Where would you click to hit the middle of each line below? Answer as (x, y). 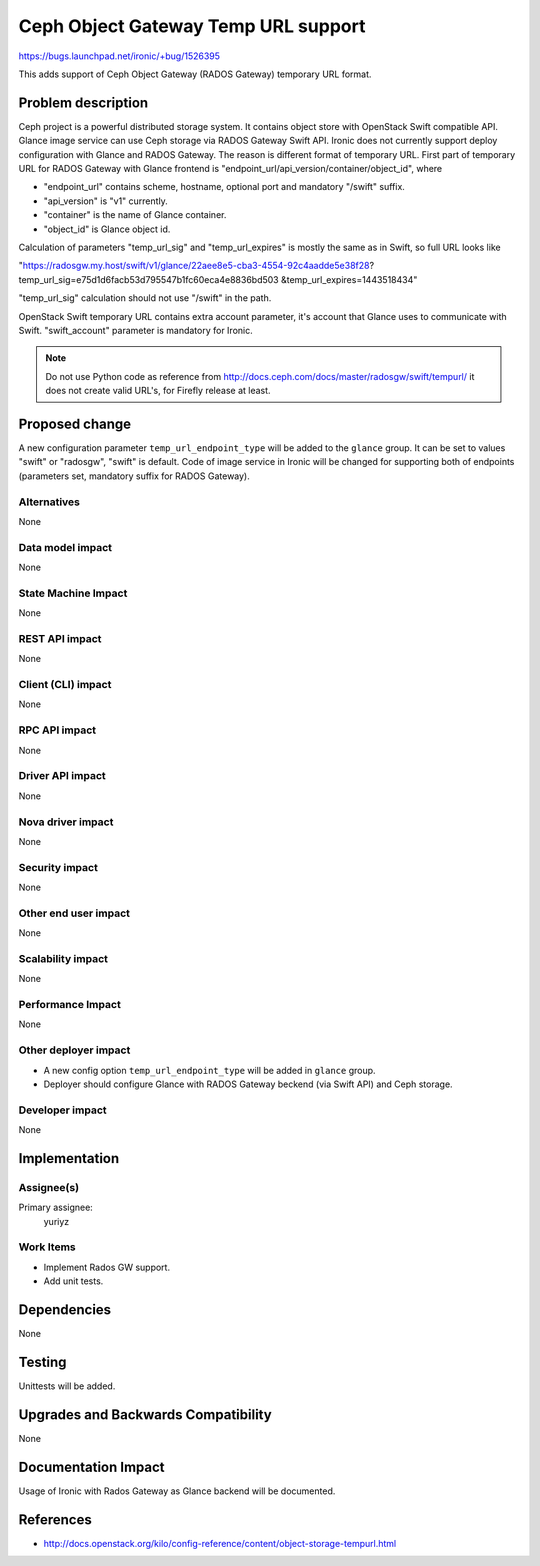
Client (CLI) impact (65, 685)
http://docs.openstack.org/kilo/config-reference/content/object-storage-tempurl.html (220, 1543)
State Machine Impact (73, 593)
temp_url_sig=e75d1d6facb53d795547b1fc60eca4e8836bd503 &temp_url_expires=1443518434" (218, 279)
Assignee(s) (49, 1187)
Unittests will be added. (67, 1386)
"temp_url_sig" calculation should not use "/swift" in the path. (145, 298)
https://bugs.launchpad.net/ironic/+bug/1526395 (119, 56)
